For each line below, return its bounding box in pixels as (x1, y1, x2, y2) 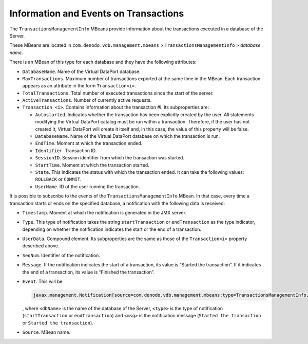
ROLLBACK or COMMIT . (35, 176, 82, 183)
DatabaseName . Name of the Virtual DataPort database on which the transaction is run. (35, 133, 220, 139)
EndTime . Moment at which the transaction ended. (35, 140, 143, 147)
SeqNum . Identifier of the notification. (22, 252, 100, 258)
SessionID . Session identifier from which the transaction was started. (35, 155, 185, 161)
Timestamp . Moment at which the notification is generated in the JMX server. (22, 209, 187, 215)
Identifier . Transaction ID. (35, 147, 97, 154)
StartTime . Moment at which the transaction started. (35, 162, 150, 168)
